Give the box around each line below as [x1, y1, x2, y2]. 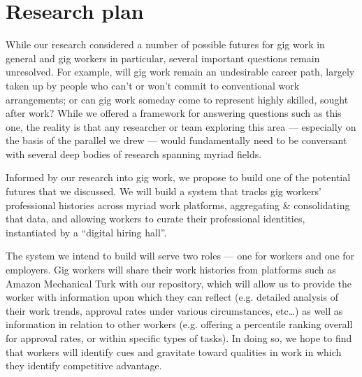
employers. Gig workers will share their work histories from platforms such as [6, 262, 336, 277]
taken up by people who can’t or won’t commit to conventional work [6, 78, 300, 92]
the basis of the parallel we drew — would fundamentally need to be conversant [6, 133, 347, 148]
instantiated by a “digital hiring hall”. [6, 225, 167, 239]
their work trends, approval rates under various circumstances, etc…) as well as [6, 303, 343, 318]
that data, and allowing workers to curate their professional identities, [6, 211, 305, 226]
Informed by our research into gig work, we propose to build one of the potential [6, 170, 351, 185]
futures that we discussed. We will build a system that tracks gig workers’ [6, 184, 321, 199]
